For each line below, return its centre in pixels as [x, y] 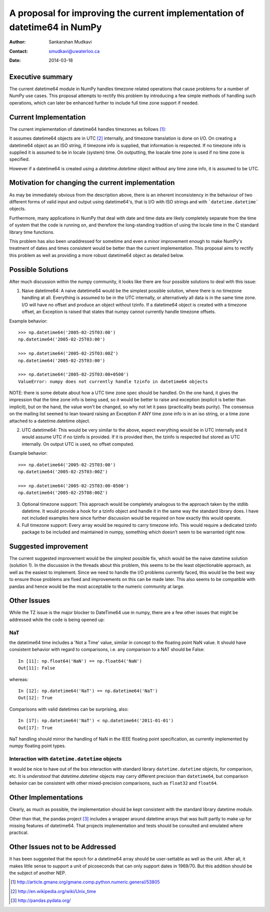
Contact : [19, 51]
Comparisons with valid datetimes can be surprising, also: [69, 709]
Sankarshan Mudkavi [70, 42]
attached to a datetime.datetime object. [50, 421]
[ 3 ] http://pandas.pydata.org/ [41, 900]
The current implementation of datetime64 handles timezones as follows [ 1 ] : [88, 129]
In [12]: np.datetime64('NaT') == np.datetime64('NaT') [88, 691]
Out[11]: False [37, 668]
